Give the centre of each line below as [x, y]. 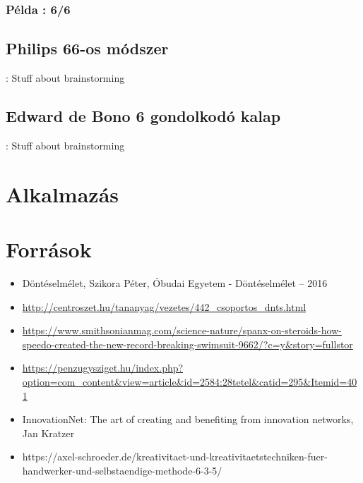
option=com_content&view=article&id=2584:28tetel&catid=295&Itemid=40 [190, 381]
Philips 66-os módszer [87, 48]
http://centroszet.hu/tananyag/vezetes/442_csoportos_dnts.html [164, 306]
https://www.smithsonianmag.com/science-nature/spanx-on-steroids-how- [182, 330]
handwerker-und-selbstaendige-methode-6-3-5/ [122, 470]
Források [49, 249]
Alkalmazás [62, 194]
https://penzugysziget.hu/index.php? [103, 368]
